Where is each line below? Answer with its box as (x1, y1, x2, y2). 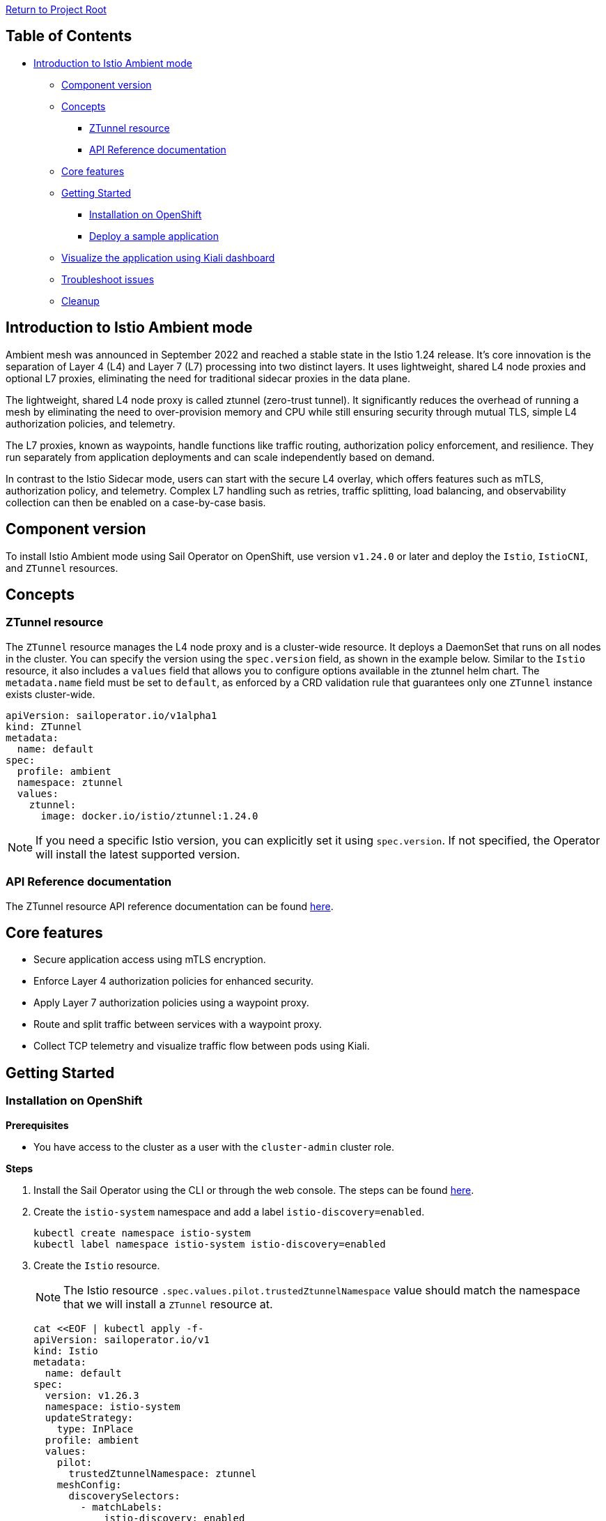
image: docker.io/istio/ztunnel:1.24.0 (40, 810, 258, 822)
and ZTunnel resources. (6, 561, 118, 574)
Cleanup (61, 294, 100, 307)
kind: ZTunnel (6, 720, 82, 732)
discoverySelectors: (68, 1490, 180, 1501)
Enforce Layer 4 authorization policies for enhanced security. (33, 975, 314, 987)
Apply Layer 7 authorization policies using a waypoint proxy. (33, 997, 309, 1009)
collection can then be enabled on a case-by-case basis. (6, 496, 266, 508)
